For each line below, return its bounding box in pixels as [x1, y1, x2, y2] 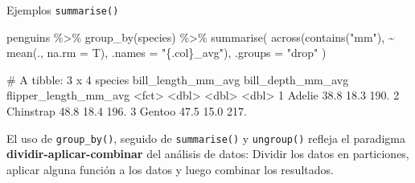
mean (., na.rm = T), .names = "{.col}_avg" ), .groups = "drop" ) [6, 44, 327, 61]
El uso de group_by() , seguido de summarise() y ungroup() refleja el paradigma [6, 129, 405, 146]
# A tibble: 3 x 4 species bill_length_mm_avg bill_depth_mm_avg [6, 71, 349, 87]
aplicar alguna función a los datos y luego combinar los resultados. [6, 161, 334, 177]
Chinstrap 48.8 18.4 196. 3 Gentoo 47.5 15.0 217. [6, 103, 247, 120]
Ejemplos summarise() [6, 2, 119, 18]
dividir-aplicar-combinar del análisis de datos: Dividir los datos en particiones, [6, 145, 409, 162]
